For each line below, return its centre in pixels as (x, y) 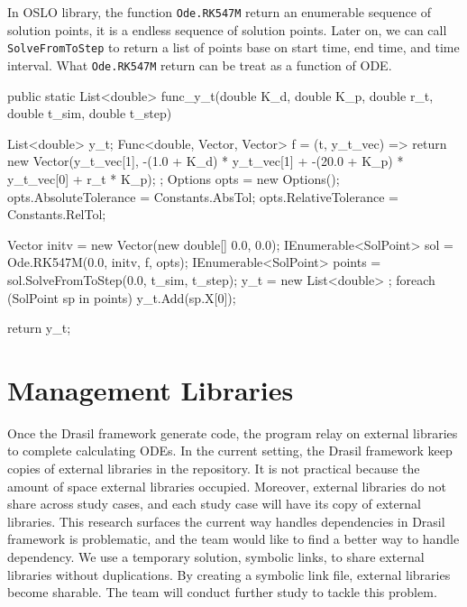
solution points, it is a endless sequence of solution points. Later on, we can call (227, 29)
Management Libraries (151, 389)
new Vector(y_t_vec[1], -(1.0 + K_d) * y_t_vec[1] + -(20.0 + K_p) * (206, 161)
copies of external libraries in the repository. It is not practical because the (214, 468)
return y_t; (39, 328)
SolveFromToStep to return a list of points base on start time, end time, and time (233, 47)
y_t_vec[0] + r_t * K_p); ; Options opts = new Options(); (174, 178)
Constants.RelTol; (57, 214)
